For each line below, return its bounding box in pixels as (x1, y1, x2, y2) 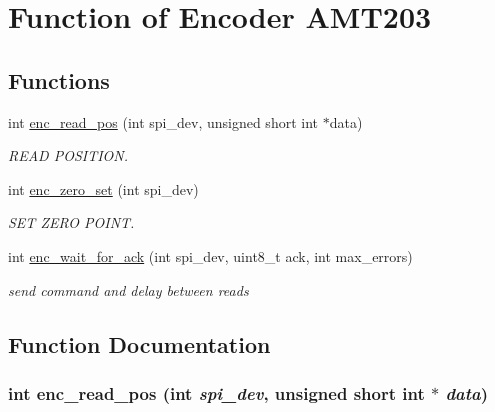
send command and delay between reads (8, 279, 249, 300)
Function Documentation (8, 328, 271, 359)
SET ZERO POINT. (8, 212, 135, 233)
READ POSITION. (8, 145, 129, 166)
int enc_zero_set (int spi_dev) (8, 178, 199, 199)
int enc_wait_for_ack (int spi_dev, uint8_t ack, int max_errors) (8, 245, 413, 266)
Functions (8, 64, 110, 95)
